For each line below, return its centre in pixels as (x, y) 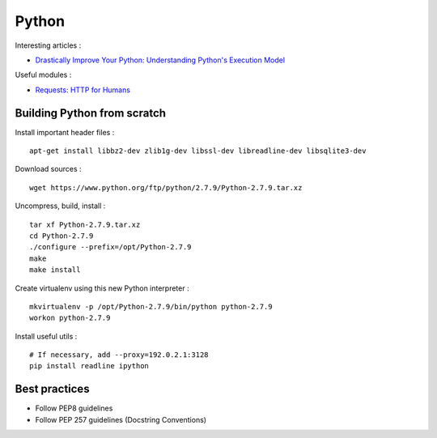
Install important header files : (65, 132)
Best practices (52, 389)
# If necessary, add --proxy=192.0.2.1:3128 (119, 355)
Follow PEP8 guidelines (74, 408)
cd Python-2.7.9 (62, 236)
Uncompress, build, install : (60, 206)
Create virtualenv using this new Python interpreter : (102, 288)
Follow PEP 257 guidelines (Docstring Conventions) (121, 419)
